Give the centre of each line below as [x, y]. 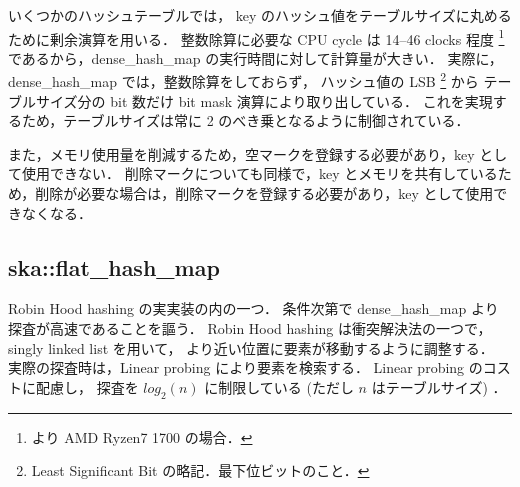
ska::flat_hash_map [114, 266]
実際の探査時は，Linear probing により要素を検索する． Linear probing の [245, 367]
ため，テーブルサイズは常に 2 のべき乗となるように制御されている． [245, 120]
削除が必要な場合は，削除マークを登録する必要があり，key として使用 [264, 193]
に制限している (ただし [279, 386]
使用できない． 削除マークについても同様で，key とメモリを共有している [259, 173]
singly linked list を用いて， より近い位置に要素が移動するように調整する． [251, 347]
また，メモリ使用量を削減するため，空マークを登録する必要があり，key [241, 153]
